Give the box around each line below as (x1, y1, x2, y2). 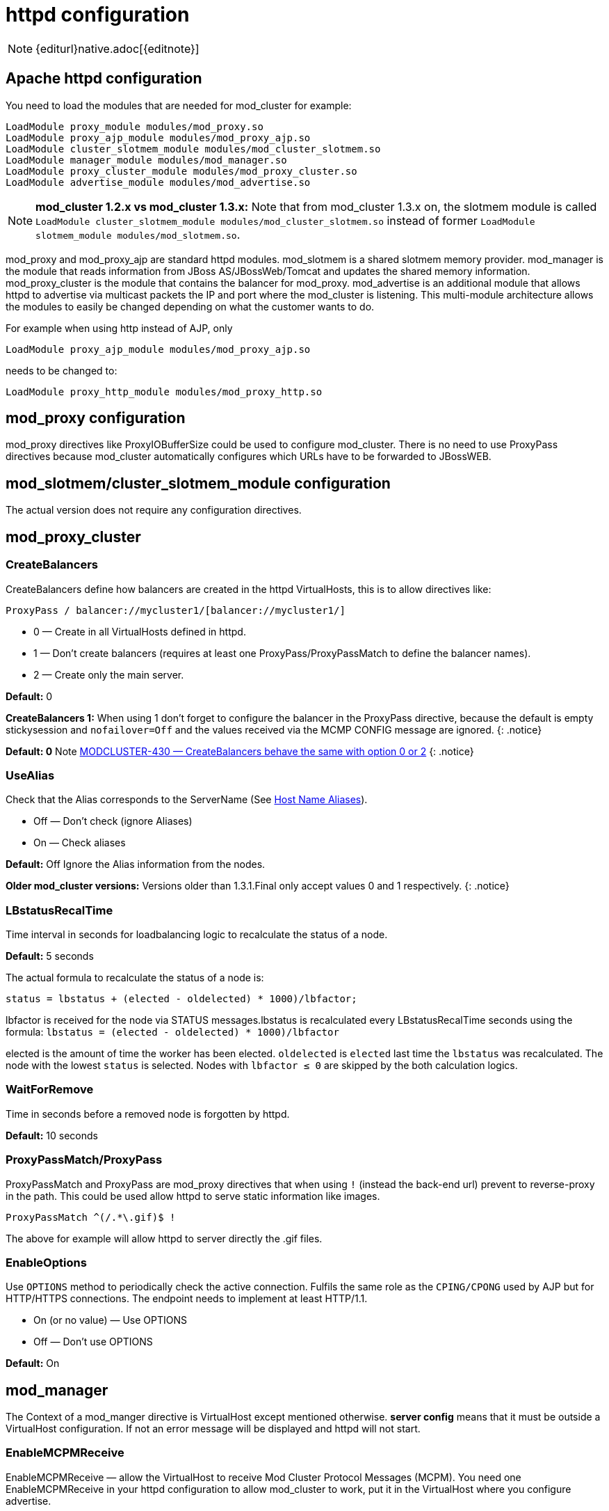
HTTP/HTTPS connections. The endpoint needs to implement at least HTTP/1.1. (6, 1292, 368, 1305)
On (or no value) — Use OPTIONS (33, 1314, 187, 1327)
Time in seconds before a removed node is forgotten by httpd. (6, 1107, 290, 1120)
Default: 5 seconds (6, 950, 94, 962)
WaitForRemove (6, 1082, 94, 1097)
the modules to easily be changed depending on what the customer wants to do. (6, 300, 375, 313)
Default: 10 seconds (6, 1129, 98, 1141)
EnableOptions (6, 1255, 87, 1269)
